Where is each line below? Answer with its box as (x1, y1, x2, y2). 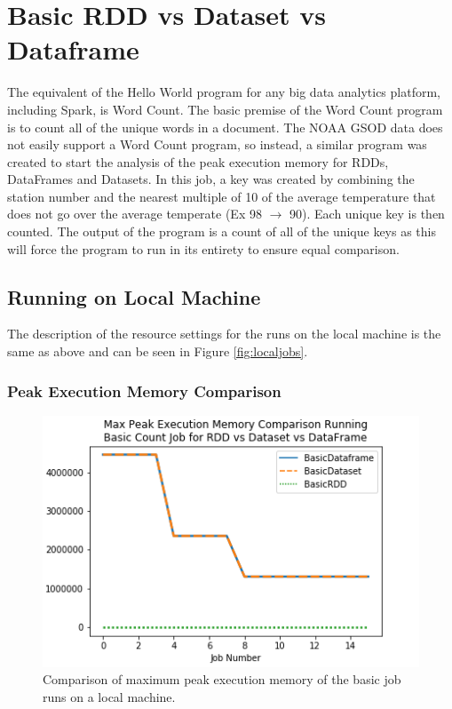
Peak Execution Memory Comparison (7, 379, 282, 402)
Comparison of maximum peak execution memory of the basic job (43, 670, 401, 689)
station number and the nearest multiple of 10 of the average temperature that (7, 187, 436, 205)
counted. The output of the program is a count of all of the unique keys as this (7, 222, 436, 241)
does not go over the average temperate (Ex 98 (7, 204, 262, 223)
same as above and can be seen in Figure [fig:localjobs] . (7, 342, 308, 361)
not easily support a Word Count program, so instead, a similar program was (7, 135, 427, 154)
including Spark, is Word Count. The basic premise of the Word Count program (7, 100, 443, 118)
